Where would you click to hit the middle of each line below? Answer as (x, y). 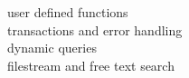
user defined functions (68, 12)
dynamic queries (52, 48)
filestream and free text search (91, 65)
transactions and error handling (95, 29)
